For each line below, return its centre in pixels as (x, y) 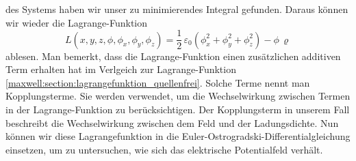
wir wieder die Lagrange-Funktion (77, 22)
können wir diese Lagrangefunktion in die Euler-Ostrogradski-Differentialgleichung (178, 136)
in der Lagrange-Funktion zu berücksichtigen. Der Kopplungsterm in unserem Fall (178, 109)
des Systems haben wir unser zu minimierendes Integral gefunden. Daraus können (177, 9)
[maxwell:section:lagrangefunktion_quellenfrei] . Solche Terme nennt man (158, 82)
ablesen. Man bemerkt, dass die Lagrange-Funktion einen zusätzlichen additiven (173, 56)
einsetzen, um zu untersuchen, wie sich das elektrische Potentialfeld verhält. (164, 149)
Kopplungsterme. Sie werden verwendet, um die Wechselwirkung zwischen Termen (178, 96)
